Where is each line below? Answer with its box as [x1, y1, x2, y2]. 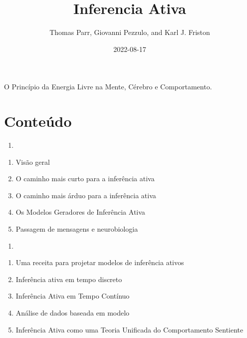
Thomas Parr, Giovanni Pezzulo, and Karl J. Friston [49, 27, 210, 37]
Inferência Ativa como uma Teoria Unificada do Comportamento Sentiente [15, 324, 244, 335]
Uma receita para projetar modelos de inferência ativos [15, 257, 184, 268]
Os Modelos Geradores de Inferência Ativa [15, 207, 145, 217]
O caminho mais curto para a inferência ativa [15, 173, 155, 184]
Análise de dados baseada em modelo [15, 307, 130, 318]
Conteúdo [4, 111, 72, 131]
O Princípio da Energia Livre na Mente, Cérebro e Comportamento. [4, 81, 212, 92]
